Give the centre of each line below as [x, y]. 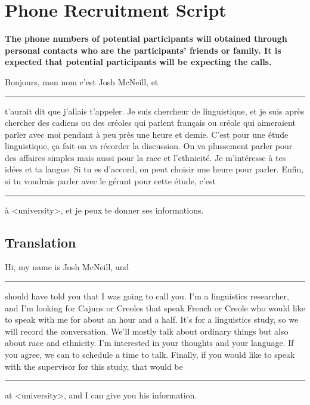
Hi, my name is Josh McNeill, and [67, 267]
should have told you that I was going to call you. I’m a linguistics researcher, [147, 296]
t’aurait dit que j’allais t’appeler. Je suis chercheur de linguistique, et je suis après [155, 111]
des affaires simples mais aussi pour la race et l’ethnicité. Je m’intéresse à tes [145, 157]
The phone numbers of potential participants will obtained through [146, 38]
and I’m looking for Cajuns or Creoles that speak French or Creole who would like [155, 307]
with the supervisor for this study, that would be [94, 366]
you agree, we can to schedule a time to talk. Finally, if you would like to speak [150, 355]
